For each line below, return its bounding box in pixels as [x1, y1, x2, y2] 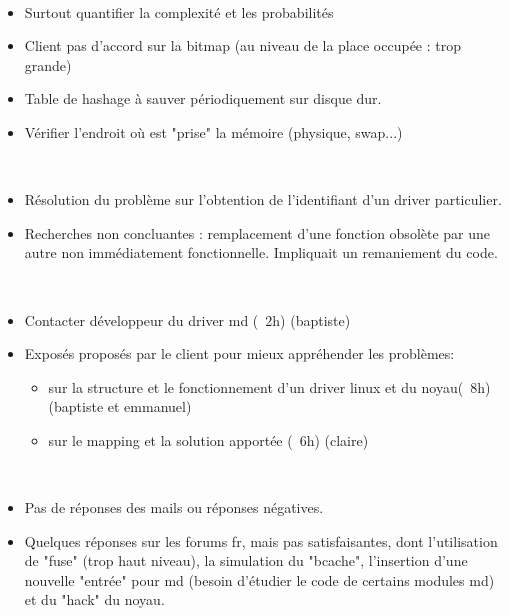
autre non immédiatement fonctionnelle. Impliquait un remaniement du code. [24, 242, 498, 263]
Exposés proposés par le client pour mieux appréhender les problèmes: [24, 343, 455, 364]
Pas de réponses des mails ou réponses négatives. [24, 497, 324, 518]
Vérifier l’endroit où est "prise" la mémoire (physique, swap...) [24, 121, 403, 142]
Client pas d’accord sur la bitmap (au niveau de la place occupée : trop [24, 35, 462, 56]
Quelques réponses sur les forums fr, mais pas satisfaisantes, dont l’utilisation [24, 530, 498, 551]
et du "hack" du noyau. [24, 589, 165, 610]
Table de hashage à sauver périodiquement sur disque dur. [24, 88, 382, 109]
